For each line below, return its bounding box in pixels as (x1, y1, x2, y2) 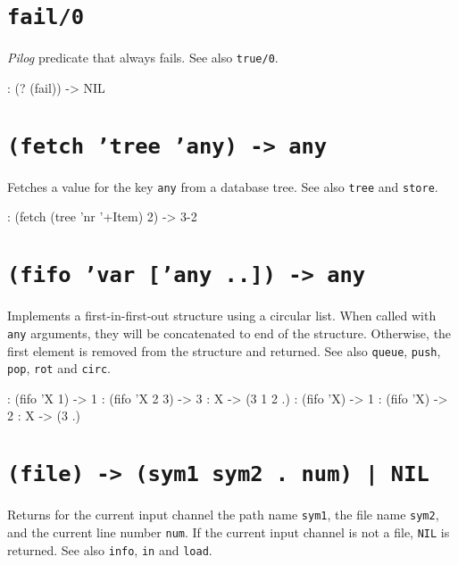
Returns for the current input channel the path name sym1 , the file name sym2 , (7, 505, 439, 524)
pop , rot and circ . (7, 359, 111, 378)
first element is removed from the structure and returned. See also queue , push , (7, 341, 441, 360)
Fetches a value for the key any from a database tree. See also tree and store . (7, 177, 438, 195)
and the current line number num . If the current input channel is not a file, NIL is (7, 522, 450, 541)
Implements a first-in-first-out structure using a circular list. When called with (7, 306, 437, 325)
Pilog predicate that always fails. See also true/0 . (7, 48, 279, 67)
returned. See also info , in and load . (7, 540, 212, 559)
